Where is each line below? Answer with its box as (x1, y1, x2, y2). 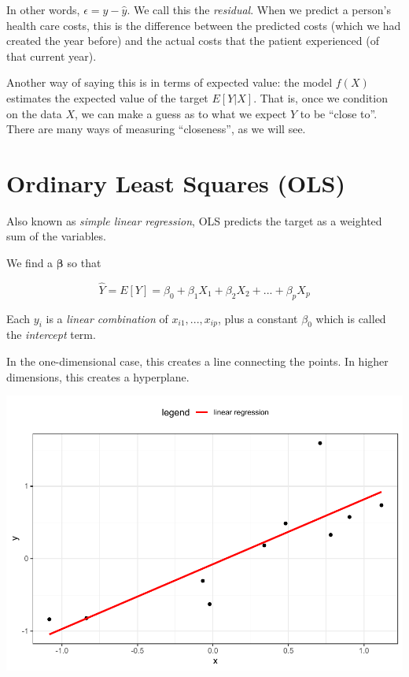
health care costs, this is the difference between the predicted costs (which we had (6, 17, 401, 33)
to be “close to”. (300, 105, 378, 121)
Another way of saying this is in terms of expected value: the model (6, 74, 333, 91)
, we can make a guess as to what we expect (75, 105, 287, 121)
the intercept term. (6, 326, 96, 343)
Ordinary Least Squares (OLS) (6, 166, 345, 199)
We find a (6, 255, 53, 271)
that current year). (6, 47, 97, 64)
